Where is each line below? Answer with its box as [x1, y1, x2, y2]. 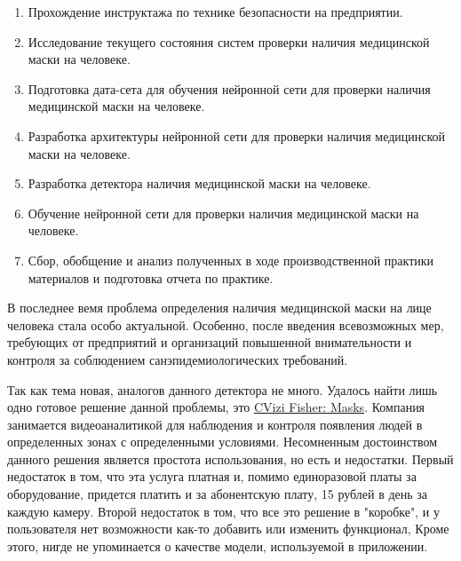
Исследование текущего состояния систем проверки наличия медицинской [28, 32, 430, 51]
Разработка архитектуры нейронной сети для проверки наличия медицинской [28, 126, 446, 145]
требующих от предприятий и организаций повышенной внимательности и [7, 333, 412, 352]
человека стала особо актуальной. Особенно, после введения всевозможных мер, [7, 315, 444, 334]
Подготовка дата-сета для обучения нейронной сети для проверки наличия [28, 79, 431, 98]
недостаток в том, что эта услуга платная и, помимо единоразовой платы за [7, 467, 417, 486]
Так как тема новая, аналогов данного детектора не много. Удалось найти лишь [7, 380, 438, 399]
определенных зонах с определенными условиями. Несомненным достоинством [7, 432, 438, 451]
